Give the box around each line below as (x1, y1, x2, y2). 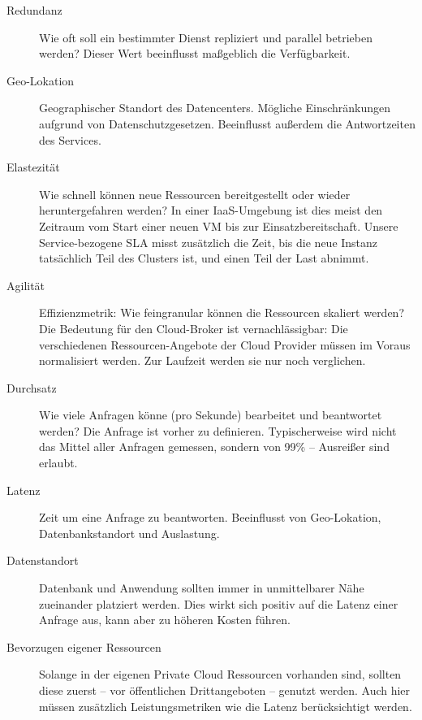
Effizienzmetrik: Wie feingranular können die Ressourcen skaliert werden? (39, 304, 405, 321)
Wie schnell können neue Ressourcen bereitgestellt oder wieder (39, 185, 351, 202)
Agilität (6, 276, 45, 293)
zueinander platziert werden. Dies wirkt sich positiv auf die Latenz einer (39, 595, 398, 612)
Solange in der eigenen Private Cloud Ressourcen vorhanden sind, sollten (39, 666, 402, 683)
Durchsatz (6, 379, 57, 396)
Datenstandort (6, 552, 79, 569)
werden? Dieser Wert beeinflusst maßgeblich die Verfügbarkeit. (39, 45, 351, 62)
